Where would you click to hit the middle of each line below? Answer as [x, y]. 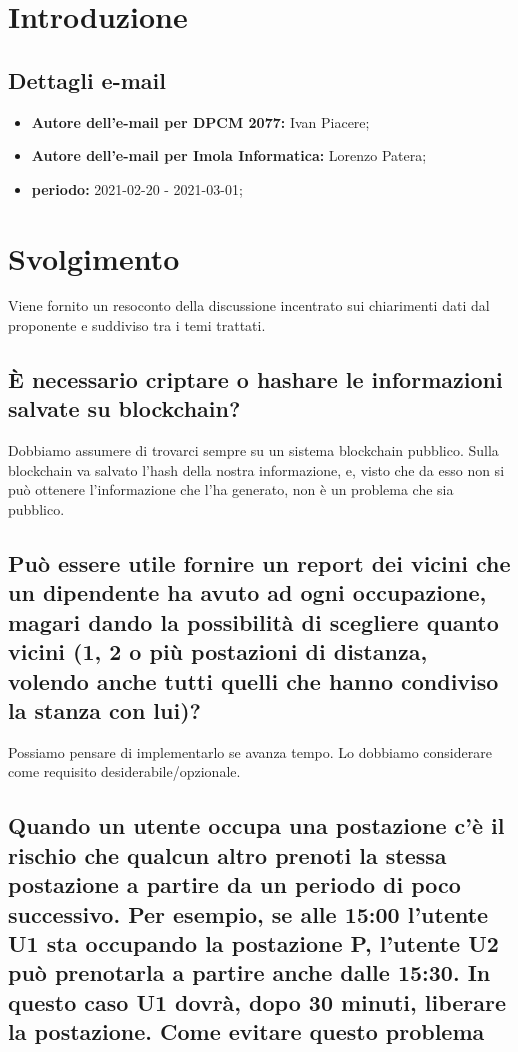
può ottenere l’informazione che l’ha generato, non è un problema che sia [231, 489]
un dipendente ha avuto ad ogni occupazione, [247, 592]
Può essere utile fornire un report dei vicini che [259, 563]
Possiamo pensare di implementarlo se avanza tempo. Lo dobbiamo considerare [250, 751]
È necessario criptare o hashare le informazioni [255, 379]
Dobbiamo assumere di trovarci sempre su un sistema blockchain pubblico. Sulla [253, 450]
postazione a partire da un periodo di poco [234, 884]
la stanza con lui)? [104, 709]
